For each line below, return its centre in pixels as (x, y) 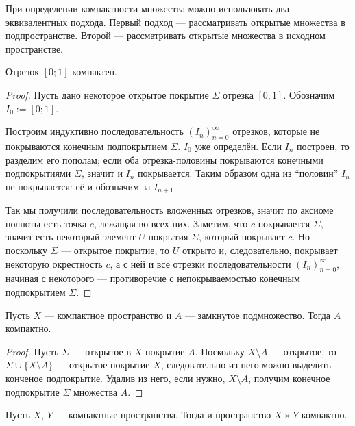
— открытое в (102, 351)
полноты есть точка (46, 223)
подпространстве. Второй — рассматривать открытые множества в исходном (166, 35)
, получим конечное (289, 378)
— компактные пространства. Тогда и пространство (163, 415)
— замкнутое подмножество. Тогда (258, 315)
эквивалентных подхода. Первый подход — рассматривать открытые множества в (175, 22)
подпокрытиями (38, 173)
